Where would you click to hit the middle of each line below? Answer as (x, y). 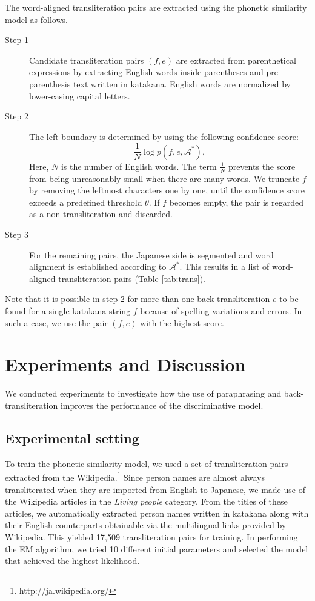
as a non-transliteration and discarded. (101, 214)
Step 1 (17, 40)
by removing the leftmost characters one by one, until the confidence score (167, 190)
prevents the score (262, 166)
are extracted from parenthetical (236, 60)
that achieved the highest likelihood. (72, 561)
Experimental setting (72, 438)
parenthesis (50, 83)
